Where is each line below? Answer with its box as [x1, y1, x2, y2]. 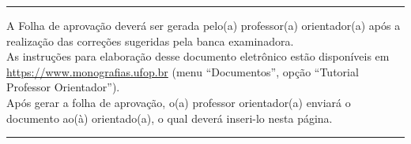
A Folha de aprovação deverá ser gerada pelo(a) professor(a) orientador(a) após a [6, 17, 401, 33]
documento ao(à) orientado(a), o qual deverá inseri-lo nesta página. [6, 109, 333, 126]
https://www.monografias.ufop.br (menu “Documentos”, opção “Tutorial [6, 63, 359, 79]
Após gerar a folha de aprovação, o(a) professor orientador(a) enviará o [6, 94, 351, 110]
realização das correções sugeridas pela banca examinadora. [6, 32, 294, 49]
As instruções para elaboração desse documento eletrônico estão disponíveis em [6, 48, 390, 65]
